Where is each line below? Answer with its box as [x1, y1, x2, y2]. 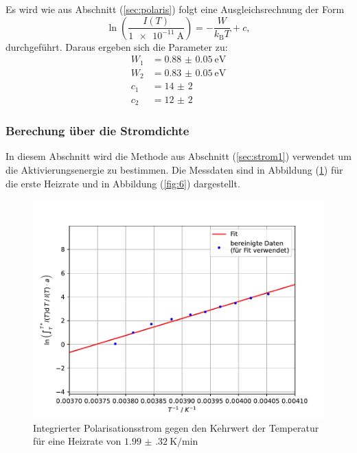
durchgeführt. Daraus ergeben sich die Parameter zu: [5, 39, 228, 54]
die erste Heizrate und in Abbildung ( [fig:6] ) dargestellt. [5, 176, 240, 190]
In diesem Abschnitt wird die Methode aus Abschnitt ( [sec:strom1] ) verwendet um [5, 149, 352, 163]
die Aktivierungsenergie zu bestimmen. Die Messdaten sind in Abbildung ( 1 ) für [5, 162, 343, 176]
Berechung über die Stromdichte [5, 122, 189, 139]
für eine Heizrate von [33, 434, 122, 448]
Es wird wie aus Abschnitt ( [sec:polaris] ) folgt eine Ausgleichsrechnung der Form [5, 2, 345, 16]
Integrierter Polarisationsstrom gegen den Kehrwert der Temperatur [33, 420, 319, 434]
